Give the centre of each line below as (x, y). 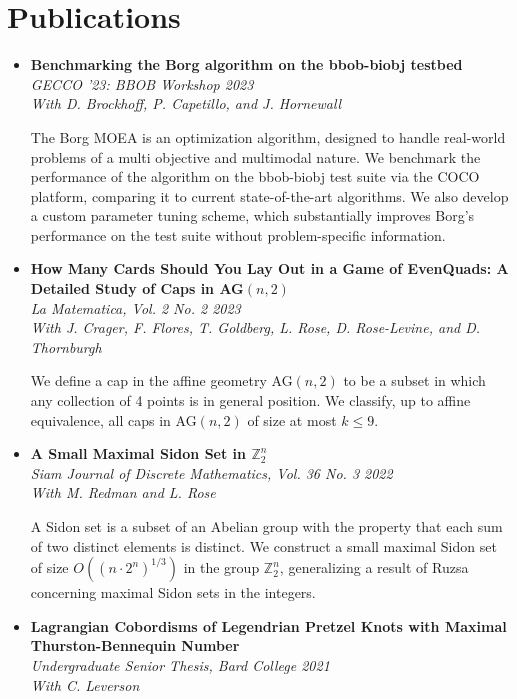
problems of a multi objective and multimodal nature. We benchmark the (255, 156)
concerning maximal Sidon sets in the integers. (173, 592)
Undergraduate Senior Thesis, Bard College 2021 (180, 664)
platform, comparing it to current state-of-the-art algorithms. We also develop (269, 195)
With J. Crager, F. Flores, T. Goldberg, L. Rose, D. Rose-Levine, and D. (255, 327)
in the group (221, 567)
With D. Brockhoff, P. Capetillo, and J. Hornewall (186, 103)
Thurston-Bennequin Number (135, 645)
